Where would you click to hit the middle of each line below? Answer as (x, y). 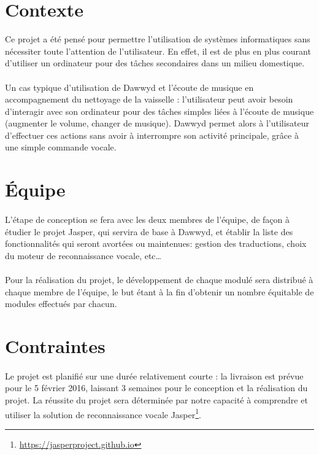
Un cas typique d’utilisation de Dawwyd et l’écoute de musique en (129, 87)
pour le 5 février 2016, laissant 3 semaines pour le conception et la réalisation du (156, 388)
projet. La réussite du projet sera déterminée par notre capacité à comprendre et (156, 399)
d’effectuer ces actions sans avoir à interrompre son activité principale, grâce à (152, 135)
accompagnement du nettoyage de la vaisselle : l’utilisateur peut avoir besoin (149, 99)
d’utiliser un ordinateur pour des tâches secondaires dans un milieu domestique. (155, 63)
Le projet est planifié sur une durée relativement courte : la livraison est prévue (154, 375)
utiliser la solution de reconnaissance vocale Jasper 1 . (103, 413)
